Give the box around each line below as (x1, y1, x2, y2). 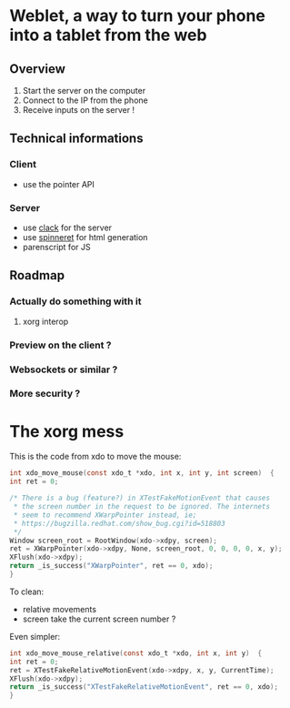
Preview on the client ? (9, 339, 112, 351)
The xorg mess (9, 420, 125, 441)
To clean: (9, 586, 45, 597)
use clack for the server (22, 222, 112, 233)
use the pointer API (22, 178, 95, 189)
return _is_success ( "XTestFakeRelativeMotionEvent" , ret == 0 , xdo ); (9, 683, 279, 692)
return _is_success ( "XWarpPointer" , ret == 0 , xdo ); (9, 561, 214, 571)
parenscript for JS (22, 241, 91, 252)
